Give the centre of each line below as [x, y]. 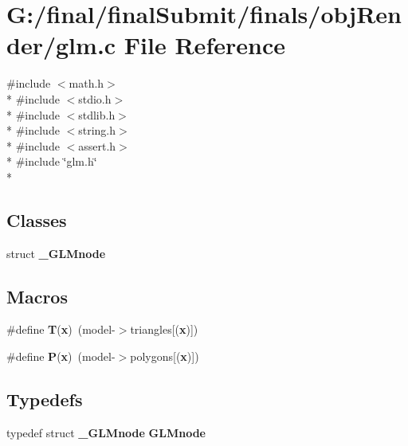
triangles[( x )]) [164, 329]
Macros [37, 296]
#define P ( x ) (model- [61, 356]
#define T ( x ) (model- [61, 329]
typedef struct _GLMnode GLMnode [106, 432]
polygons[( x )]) [165, 356]
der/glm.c [61, 45]
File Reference [204, 45]
